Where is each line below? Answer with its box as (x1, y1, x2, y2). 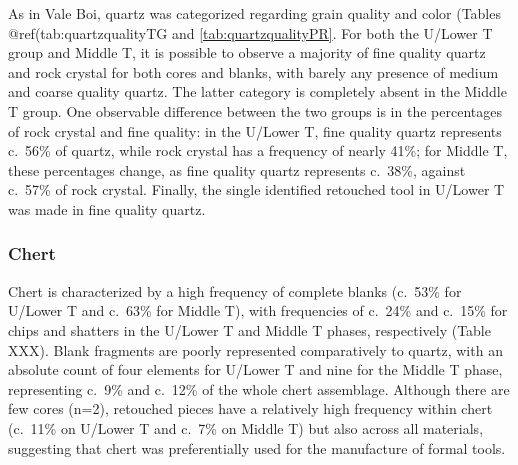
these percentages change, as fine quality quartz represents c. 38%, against (8, 159, 466, 180)
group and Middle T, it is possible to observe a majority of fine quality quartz (8, 42, 486, 63)
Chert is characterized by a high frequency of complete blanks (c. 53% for (8, 280, 462, 301)
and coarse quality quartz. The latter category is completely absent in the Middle (8, 81, 507, 102)
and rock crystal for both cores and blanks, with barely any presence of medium (8, 61, 499, 82)
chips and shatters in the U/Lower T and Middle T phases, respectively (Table (8, 319, 491, 340)
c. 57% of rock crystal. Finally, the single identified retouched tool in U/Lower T (8, 179, 505, 200)
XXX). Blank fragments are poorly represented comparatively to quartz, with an (8, 339, 503, 360)
